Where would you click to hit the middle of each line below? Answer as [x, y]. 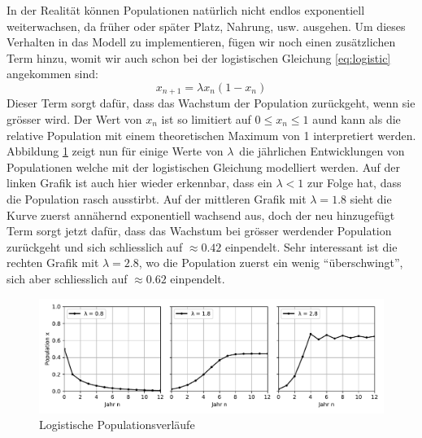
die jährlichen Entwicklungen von [322, 151]
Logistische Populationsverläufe [117, 425]
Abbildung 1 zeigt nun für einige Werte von [115, 151]
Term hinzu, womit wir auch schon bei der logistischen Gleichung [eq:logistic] [199, 57]
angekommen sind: [52, 74]
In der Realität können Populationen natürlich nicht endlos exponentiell [186, 10]
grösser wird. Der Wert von [74, 119]
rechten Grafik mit [53, 263]
